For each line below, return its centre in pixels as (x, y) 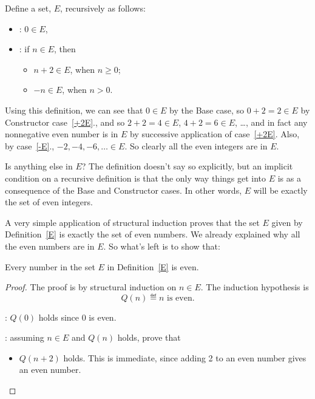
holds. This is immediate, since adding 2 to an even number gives (185, 357)
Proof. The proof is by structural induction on (91, 287)
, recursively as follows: (103, 8)
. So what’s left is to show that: (162, 246)
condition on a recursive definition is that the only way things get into (136, 178)
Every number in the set (50, 266)
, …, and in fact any (271, 122)
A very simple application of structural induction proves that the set (132, 222)
